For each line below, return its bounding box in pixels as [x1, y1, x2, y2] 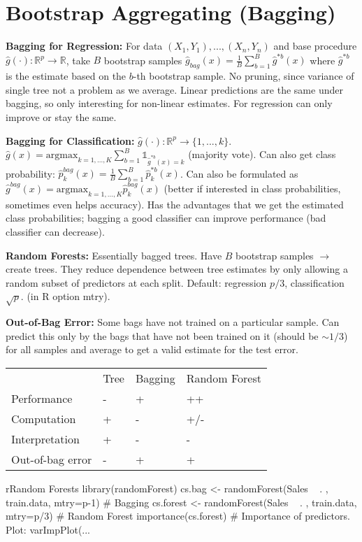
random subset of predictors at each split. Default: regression [6, 275, 267, 290]
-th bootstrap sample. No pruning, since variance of [133, 69, 354, 83]
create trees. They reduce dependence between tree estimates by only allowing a [6, 262, 348, 276]
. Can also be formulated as [180, 166, 298, 180]
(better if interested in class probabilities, [164, 181, 341, 196]
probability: [6, 166, 55, 180]
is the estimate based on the [6, 69, 126, 83]
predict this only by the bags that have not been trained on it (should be [6, 328, 319, 343]
